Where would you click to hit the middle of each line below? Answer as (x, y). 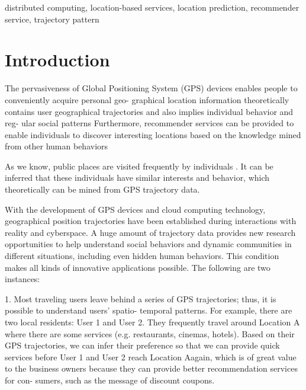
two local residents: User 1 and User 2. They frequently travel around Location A (152, 322)
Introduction (57, 60)
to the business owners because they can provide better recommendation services (151, 368)
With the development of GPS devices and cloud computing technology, (135, 209)
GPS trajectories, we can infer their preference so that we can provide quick (142, 345)
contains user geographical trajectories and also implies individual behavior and (149, 111)
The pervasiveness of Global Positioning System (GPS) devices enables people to (151, 88)
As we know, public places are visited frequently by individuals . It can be (139, 166)
